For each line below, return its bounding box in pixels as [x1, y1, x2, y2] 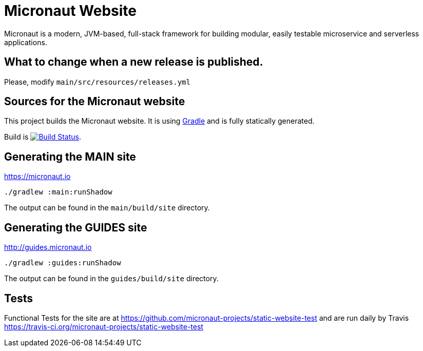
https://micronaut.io [4, 172, 71, 181]
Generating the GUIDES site [4, 221, 147, 234]
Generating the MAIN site [4, 150, 136, 163]
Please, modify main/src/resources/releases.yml [4, 77, 190, 86]
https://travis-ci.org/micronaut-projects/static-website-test [4, 322, 203, 331]
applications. [4, 37, 47, 47]
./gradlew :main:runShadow [4, 188, 112, 197]
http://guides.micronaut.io [4, 243, 92, 252]
